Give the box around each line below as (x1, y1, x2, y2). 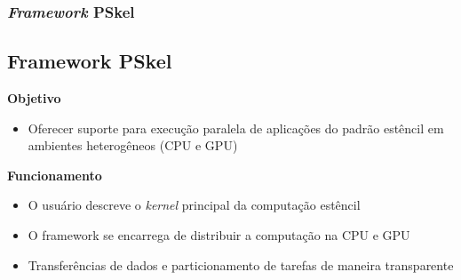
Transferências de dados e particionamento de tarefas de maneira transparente (28, 255, 454, 274)
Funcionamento (7, 165, 102, 184)
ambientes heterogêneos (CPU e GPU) (28, 136, 238, 155)
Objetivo (7, 89, 61, 108)
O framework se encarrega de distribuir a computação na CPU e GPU (28, 226, 410, 244)
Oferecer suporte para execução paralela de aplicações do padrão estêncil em (28, 118, 444, 137)
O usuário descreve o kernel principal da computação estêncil (28, 196, 361, 214)
